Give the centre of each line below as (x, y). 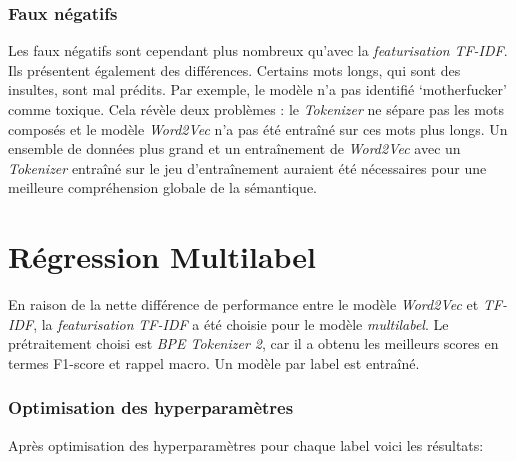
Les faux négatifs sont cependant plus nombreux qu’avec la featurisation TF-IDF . (258, 50)
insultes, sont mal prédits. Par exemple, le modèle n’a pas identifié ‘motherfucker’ (257, 89)
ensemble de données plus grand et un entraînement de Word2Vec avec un (234, 148)
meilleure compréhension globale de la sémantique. (162, 187)
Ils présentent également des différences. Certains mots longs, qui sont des (234, 69)
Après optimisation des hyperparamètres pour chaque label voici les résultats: (246, 444)
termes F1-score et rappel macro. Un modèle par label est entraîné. (214, 362)
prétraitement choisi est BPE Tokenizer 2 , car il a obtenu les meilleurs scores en (253, 343)
